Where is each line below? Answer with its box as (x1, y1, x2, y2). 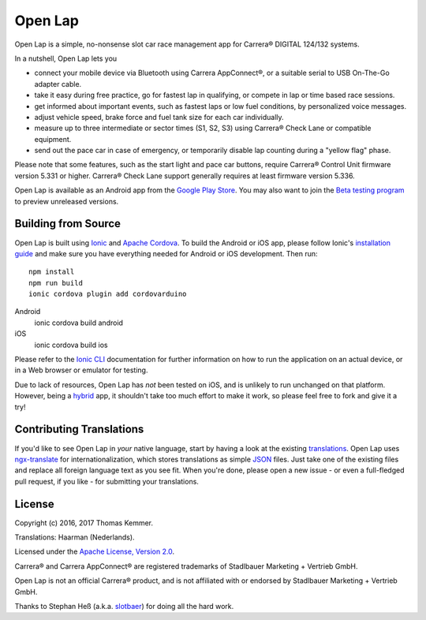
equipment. (34, 134, 72, 144)
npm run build (28, 278, 83, 287)
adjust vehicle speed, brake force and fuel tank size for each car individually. (34, 112, 284, 121)
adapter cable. (34, 79, 82, 88)
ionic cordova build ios (34, 340, 108, 349)
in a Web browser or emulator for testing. (14, 365, 148, 375)
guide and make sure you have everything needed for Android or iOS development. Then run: (14, 248, 319, 258)
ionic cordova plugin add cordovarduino (28, 289, 187, 299)
